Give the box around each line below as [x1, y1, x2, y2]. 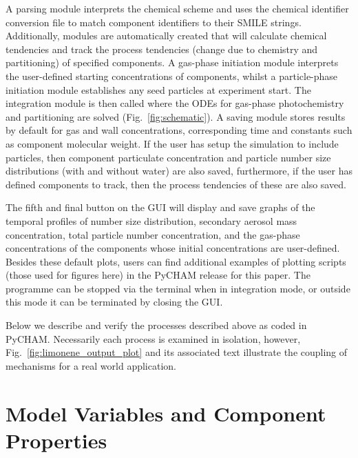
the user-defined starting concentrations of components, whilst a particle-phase [6, 68, 338, 83]
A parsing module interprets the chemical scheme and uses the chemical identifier [6, 1, 349, 15]
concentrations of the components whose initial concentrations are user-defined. [6, 241, 340, 255]
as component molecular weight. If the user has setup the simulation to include [6, 136, 339, 150]
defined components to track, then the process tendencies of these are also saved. [6, 177, 346, 191]
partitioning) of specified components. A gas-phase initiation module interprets [6, 55, 339, 70]
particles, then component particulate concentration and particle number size [6, 150, 331, 164]
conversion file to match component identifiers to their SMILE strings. [6, 14, 302, 29]
